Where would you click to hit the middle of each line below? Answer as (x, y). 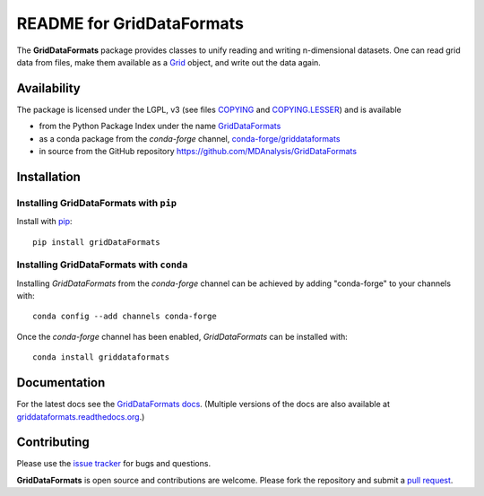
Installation (48, 176)
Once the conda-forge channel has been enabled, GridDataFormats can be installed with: (182, 336)
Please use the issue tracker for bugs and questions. (113, 464)
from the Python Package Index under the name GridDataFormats (160, 126)
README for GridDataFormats (130, 23)
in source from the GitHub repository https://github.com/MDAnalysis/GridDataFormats (198, 152)
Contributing (53, 443)
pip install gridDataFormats (96, 242)
